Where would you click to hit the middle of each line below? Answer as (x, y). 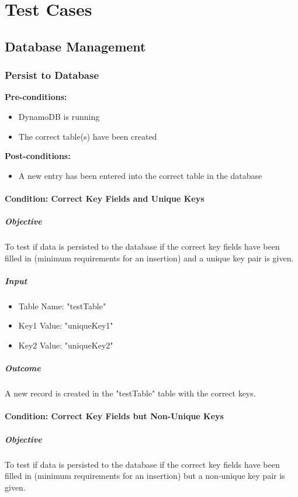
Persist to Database (52, 75)
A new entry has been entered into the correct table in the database (140, 175)
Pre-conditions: (36, 97)
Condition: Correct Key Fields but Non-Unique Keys (114, 416)
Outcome (23, 368)
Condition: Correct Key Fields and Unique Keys (105, 198)
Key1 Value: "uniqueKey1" (66, 325)
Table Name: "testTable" (62, 306)
